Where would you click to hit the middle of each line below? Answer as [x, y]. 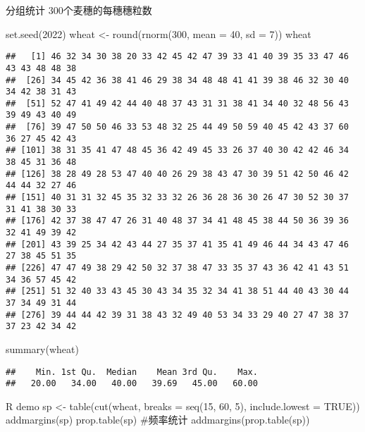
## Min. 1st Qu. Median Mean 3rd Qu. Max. [132, 372]
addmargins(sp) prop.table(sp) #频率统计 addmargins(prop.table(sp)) [158, 420]
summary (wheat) [42, 348]
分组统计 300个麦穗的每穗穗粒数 [79, 10]
